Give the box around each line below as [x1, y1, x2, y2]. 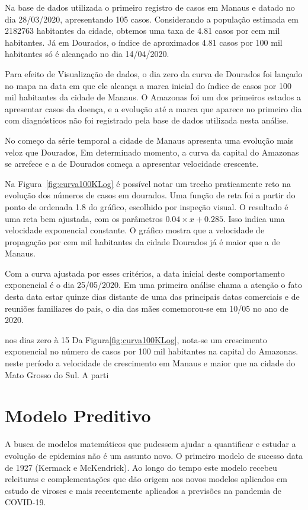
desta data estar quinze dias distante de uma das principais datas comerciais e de [5, 290, 300, 303]
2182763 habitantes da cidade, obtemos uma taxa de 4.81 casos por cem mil [5, 24, 280, 37]
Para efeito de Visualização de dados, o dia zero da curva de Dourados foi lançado [5, 67, 303, 80]
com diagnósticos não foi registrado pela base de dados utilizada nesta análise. [5, 114, 288, 126]
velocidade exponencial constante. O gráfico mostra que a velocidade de [5, 224, 265, 236]
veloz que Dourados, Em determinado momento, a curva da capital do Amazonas [5, 145, 299, 158]
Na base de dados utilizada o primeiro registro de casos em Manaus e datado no [5, 1, 295, 13]
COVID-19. [5, 496, 46, 508]
